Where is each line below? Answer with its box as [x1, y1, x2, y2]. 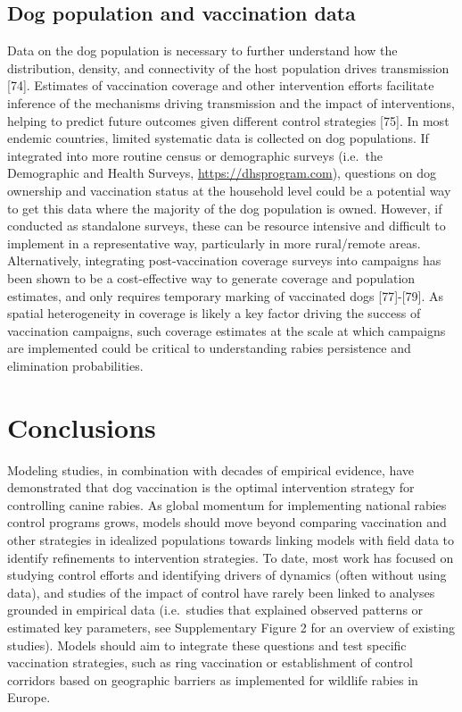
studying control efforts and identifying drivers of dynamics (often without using [7, 565, 447, 584]
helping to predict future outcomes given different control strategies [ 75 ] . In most [7, 111, 450, 130]
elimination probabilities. [7, 356, 144, 374]
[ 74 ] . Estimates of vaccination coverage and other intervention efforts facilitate [7, 76, 434, 95]
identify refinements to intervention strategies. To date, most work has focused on [7, 548, 454, 566]
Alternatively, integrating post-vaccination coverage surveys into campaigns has [7, 251, 441, 270]
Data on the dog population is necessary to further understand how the [7, 41, 398, 60]
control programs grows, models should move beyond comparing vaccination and [7, 513, 447, 532]
